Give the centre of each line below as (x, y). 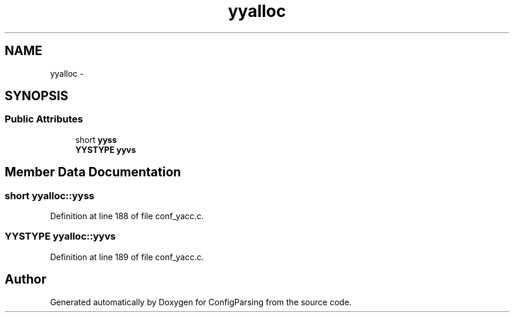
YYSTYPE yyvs (106, 149)
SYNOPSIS (37, 96)
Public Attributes (44, 119)
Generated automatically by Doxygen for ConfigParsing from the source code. (201, 302)
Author (26, 279)
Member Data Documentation (93, 172)
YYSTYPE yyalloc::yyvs (60, 236)
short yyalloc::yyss (50, 195)
